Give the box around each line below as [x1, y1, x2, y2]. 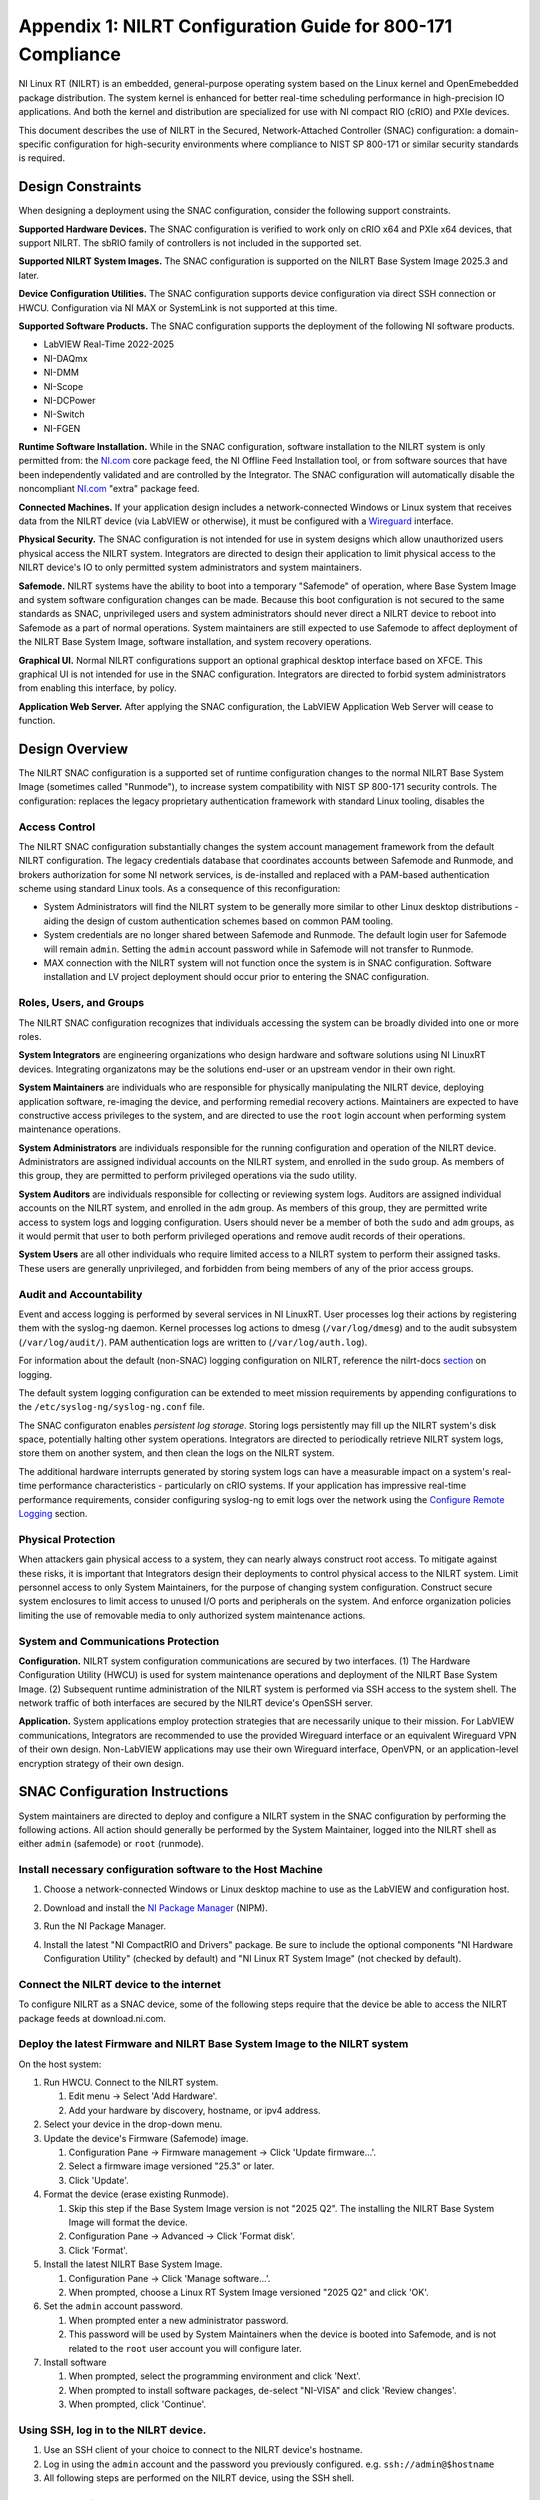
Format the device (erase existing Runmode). [43, 2188, 229, 2200]
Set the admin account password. [43, 2300, 184, 2312]
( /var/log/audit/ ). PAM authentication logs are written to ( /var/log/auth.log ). [18, 1336, 368, 1348]
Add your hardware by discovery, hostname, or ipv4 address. [68, 2104, 321, 2116]
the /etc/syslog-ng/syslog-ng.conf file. [18, 1401, 205, 1413]
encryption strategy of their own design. [18, 1757, 185, 1769]
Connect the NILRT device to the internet [18, 1977, 222, 1991]
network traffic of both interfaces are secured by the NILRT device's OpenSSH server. [18, 1697, 374, 1709]
